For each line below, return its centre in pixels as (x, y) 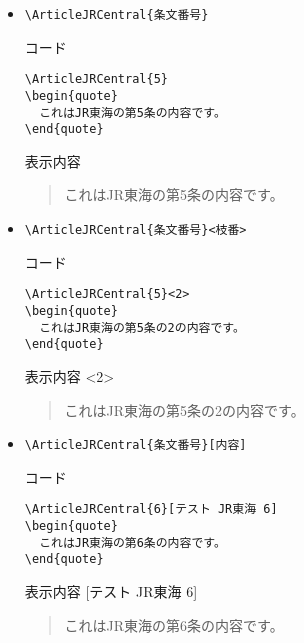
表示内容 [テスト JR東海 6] (111, 591)
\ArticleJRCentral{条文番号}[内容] (135, 445)
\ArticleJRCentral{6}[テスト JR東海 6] (151, 509)
